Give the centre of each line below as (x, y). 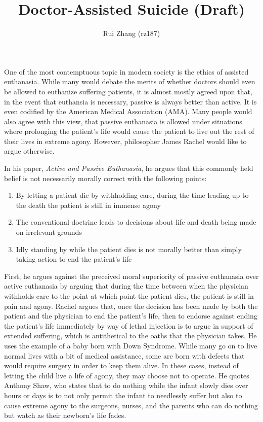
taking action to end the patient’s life (74, 259)
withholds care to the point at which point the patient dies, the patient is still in (129, 296)
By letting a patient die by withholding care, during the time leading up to (132, 195)
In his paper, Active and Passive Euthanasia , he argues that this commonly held (129, 168)
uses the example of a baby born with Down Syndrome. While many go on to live (131, 345)
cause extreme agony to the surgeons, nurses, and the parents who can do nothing (131, 405)
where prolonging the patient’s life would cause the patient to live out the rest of (129, 131)
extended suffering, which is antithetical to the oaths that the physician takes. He (130, 336)
